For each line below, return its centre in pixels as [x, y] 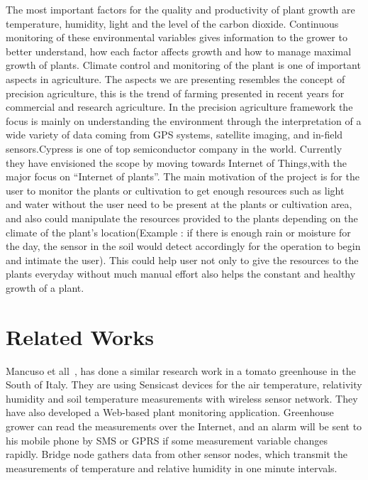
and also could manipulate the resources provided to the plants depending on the [182, 218]
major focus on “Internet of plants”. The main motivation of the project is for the [183, 176]
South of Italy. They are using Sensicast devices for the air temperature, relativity [184, 384]
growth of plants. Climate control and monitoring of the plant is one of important [183, 65]
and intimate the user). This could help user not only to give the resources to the [182, 260]
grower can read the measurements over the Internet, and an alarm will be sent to [184, 426]
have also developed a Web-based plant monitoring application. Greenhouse [170, 412]
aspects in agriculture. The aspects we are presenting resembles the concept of [175, 78]
